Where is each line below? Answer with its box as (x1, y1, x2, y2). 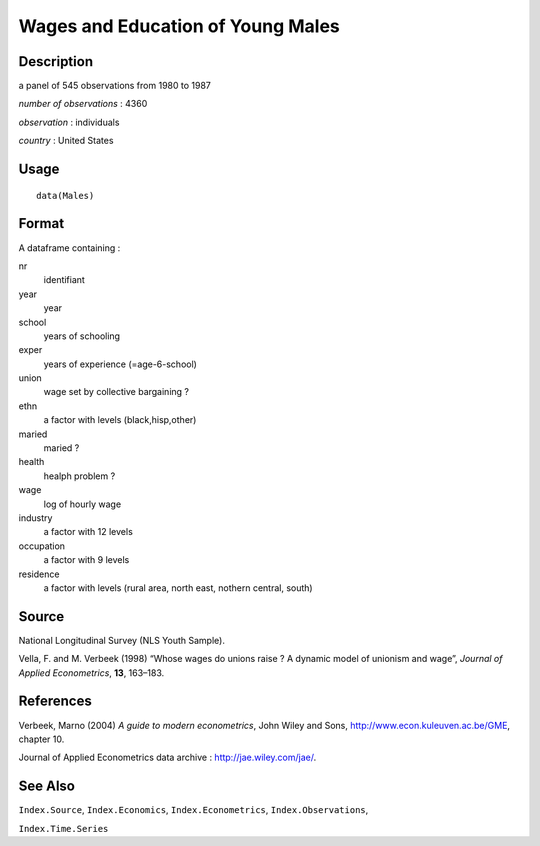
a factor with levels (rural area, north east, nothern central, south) (43, 581, 314, 594)
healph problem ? (43, 470, 116, 482)
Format (18, 215, 65, 232)
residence (18, 568, 60, 580)
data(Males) (36, 190, 95, 201)
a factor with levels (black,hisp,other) (43, 414, 197, 426)
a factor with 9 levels (43, 554, 130, 566)
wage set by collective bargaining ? (43, 386, 190, 398)
